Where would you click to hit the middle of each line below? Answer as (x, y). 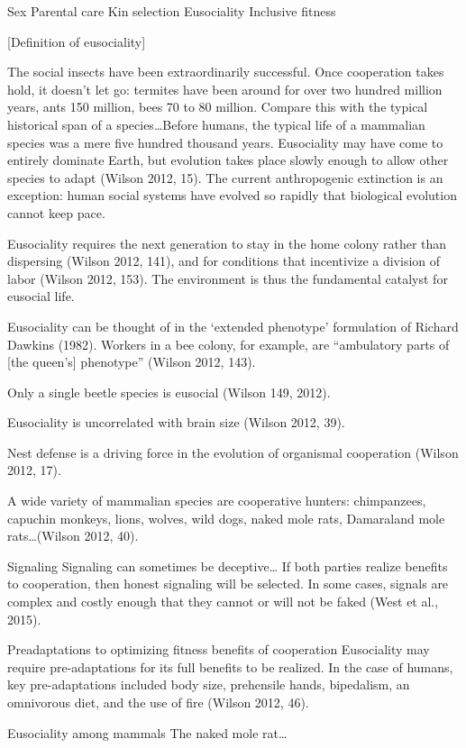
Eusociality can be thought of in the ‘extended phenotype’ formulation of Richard (233, 326)
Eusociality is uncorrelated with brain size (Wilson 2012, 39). (176, 422)
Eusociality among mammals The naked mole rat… (147, 732)
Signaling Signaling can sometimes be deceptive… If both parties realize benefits (228, 566)
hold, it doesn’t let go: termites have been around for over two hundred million (225, 89)
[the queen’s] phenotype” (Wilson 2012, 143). (132, 362)
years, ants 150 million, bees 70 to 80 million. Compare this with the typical (218, 107)
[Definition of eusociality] (77, 41)
